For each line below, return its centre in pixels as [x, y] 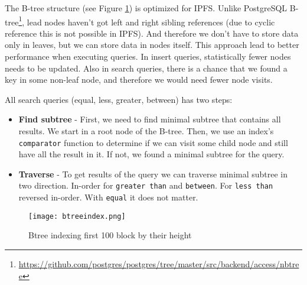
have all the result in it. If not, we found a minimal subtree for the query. [151, 154]
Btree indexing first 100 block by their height [110, 235]
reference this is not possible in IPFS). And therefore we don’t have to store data [152, 33]
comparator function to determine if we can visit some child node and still [153, 142]
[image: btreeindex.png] [77, 216]
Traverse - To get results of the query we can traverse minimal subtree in [153, 174]
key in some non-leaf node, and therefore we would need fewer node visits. [139, 80]
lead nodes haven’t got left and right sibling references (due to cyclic [151, 22]
